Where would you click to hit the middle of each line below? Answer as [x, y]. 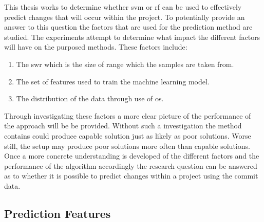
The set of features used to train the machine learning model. [113, 81]
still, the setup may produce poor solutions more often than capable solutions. [127, 146]
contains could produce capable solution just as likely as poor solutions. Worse [128, 135]
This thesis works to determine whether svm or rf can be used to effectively [123, 7]
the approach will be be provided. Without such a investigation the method [123, 126]
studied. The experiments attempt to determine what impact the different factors [132, 37]
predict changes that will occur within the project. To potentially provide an [125, 17]
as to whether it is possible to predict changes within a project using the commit [131, 176]
